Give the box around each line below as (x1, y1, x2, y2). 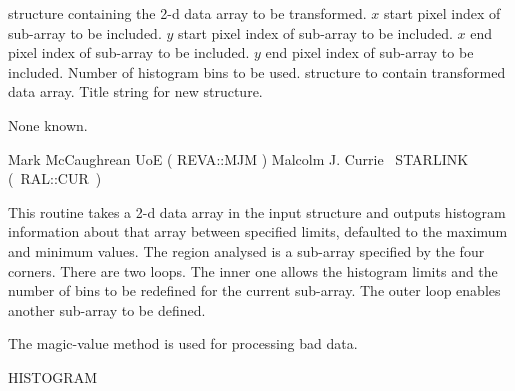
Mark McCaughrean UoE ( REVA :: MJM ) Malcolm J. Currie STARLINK (8, 148, 469, 169)
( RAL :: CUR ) (8, 168, 102, 189)
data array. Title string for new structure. (8, 81, 263, 102)
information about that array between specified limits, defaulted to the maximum (8, 221, 508, 242)
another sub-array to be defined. (8, 299, 206, 320)
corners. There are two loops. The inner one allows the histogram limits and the (8, 260, 498, 281)
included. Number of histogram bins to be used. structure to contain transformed (8, 61, 506, 82)
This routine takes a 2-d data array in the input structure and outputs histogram (8, 201, 506, 222)
